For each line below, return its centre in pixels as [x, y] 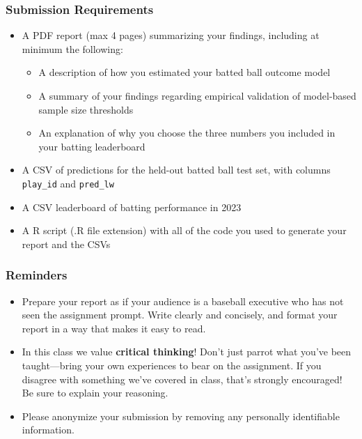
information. [48, 430]
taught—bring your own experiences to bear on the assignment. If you [172, 365]
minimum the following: [72, 48]
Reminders [37, 275]
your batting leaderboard [92, 146]
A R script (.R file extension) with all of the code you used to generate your [184, 230]
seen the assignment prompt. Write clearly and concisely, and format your [180, 315]
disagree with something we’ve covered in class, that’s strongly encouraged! [182, 379]
